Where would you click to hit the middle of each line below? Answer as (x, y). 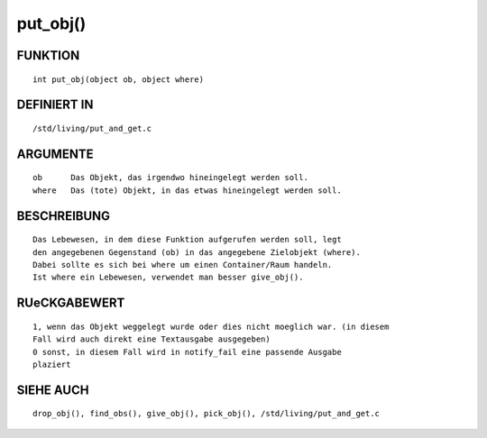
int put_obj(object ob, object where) (119, 79)
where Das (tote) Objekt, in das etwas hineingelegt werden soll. (187, 190)
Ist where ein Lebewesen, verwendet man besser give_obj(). (168, 278)
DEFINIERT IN (55, 105)
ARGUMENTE (55, 154)
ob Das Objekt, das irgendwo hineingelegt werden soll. (170, 178)
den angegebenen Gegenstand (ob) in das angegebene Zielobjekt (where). (197, 252)
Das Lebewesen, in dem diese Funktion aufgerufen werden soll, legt (187, 240)
